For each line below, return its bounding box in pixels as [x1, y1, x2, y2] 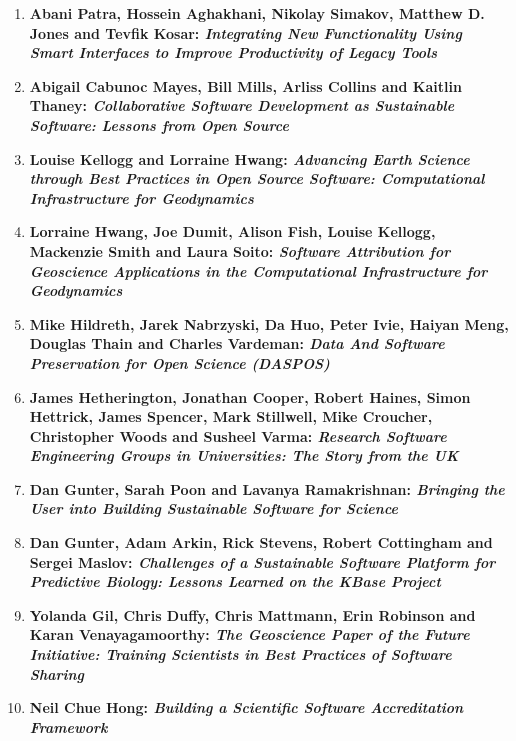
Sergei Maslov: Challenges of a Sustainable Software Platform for [29, 551, 496, 572]
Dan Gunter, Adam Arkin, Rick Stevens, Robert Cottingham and [29, 532, 493, 553]
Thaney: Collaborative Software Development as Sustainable [29, 95, 455, 116]
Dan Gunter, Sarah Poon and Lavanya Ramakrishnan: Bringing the [29, 478, 505, 499]
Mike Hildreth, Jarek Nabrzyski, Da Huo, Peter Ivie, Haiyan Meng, [29, 313, 509, 334]
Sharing [29, 663, 85, 684]
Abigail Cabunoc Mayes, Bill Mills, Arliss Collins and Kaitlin [29, 75, 462, 96]
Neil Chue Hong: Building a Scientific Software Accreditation [29, 697, 464, 718]
